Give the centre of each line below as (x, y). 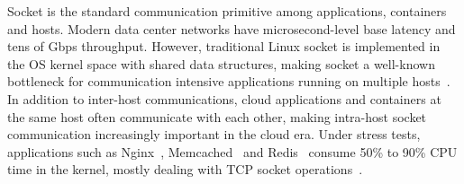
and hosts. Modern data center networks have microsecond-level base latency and (232, 28)
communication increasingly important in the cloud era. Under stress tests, (214, 134)
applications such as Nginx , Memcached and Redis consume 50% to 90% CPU (232, 151)
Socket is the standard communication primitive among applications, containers (227, 11)
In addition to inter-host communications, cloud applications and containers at (224, 98)
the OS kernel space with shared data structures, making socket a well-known (221, 63)
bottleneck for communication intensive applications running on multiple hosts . (229, 81)
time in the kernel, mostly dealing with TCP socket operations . (185, 169)
